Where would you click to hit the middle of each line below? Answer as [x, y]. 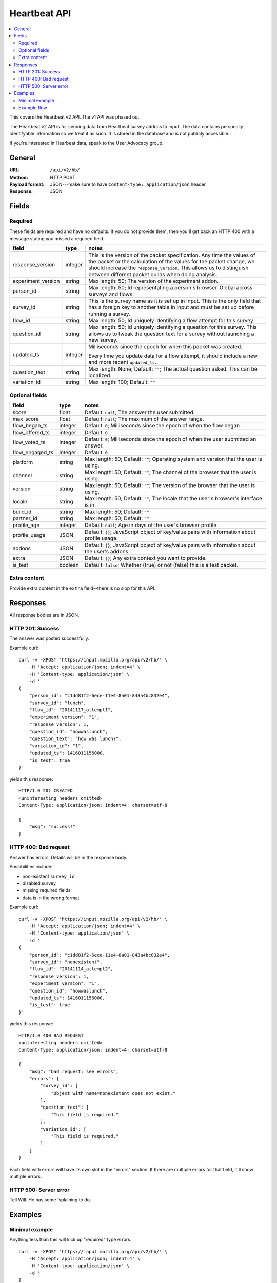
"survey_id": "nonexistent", [66, 962]
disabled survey [39, 883]
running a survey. [109, 314]
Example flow [33, 107]
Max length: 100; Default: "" [122, 382]
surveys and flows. [111, 294]
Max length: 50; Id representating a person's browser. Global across [170, 288]
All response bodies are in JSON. [44, 615]
